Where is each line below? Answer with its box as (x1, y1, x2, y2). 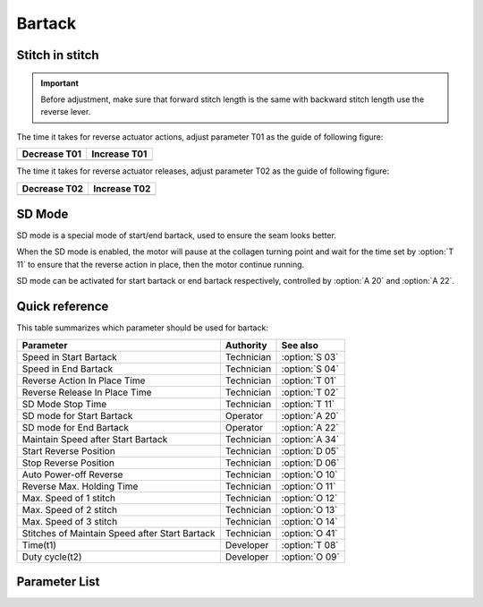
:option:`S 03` (281, 350, 339, 363)
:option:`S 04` (281, 363, 339, 375)
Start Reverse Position (21, 444, 115, 457)
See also (281, 338, 319, 351)
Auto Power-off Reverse (21, 468, 123, 481)
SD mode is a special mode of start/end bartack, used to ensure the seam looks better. (16, 230, 337, 241)
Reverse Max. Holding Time (21, 480, 139, 492)
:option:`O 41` (281, 526, 338, 539)
